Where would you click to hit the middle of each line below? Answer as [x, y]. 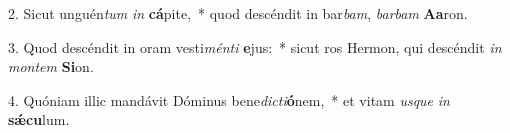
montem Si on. [51, 66]
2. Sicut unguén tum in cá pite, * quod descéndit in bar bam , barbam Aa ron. [238, 13]
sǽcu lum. [39, 119]
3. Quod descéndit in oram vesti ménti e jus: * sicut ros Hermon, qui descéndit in [255, 46]
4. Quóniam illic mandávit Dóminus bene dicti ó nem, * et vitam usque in [229, 99]
